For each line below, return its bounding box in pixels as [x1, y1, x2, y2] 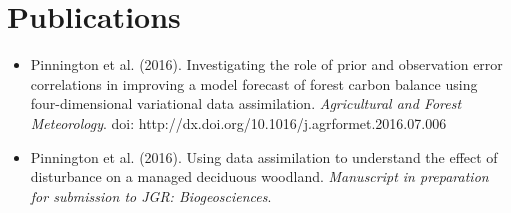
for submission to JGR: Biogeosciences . [30, 185, 272, 206]
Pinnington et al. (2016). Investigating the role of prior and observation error [30, 54, 503, 75]
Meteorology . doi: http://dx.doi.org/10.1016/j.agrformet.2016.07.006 [30, 112, 447, 133]
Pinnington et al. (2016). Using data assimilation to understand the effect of [30, 146, 498, 167]
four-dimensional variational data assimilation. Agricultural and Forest [30, 93, 462, 114]
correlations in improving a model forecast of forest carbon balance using [30, 73, 478, 94]
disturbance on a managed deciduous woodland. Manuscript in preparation [30, 166, 489, 187]
